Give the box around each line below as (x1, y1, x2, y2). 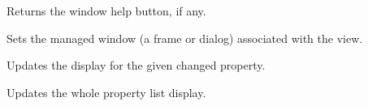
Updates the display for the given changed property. (6, 57, 266, 74)
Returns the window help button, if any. (6, 2, 206, 19)
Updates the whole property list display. (6, 83, 206, 100)
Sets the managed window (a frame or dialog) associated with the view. (6, 29, 363, 46)
